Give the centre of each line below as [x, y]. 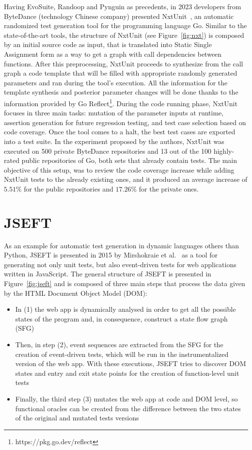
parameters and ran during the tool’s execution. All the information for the [116, 82]
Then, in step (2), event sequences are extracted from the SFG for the [119, 344]
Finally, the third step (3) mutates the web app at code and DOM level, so [126, 398]
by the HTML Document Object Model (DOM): [76, 293]
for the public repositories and [69, 188]
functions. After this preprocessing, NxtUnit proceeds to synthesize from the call [124, 63]
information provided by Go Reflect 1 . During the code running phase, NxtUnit [121, 102]
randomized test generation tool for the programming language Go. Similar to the [126, 25]
